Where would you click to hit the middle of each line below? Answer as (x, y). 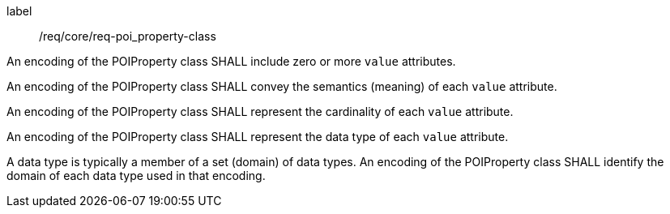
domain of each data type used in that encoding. (136, 175)
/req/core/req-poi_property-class (128, 36)
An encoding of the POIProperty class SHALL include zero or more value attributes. (231, 61)
